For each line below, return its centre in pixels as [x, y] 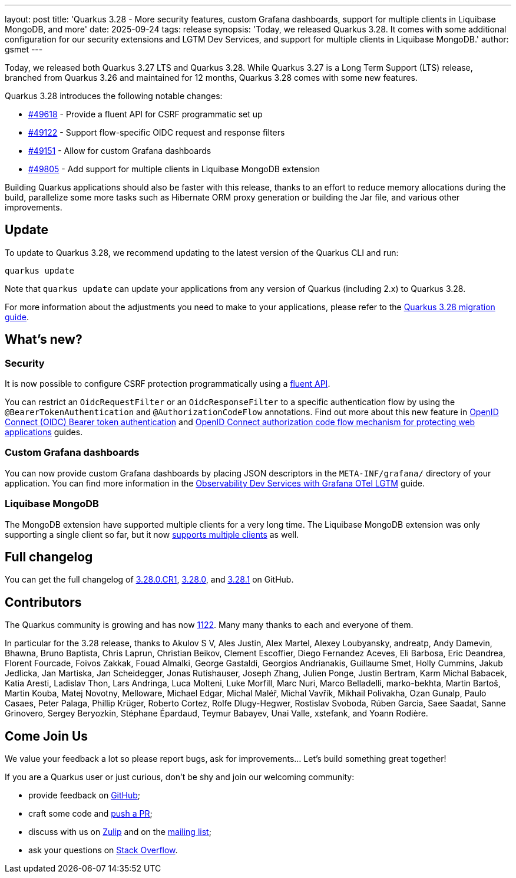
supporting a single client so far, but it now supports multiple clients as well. [152, 534]
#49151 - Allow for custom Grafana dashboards [120, 151]
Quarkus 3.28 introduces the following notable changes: [114, 96]
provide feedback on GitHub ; [85, 795]
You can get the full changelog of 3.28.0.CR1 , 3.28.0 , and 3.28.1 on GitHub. [149, 580]
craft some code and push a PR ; [90, 814]
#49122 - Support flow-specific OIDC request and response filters [157, 132]
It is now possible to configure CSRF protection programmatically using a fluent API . [168, 384]
